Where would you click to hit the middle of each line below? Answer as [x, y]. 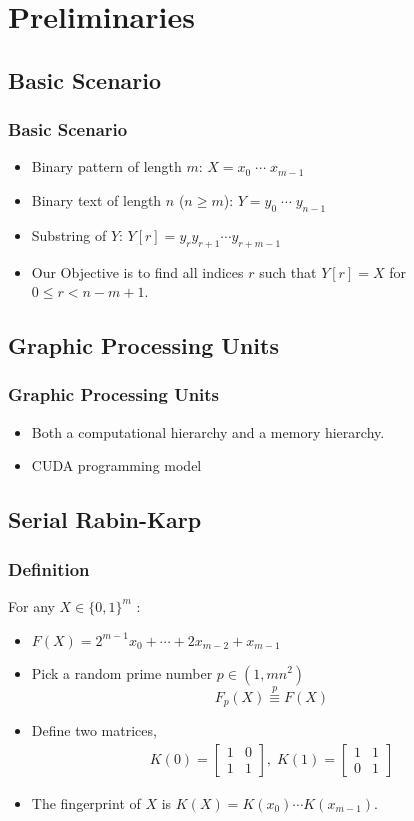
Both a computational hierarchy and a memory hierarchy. [208, 431]
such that [288, 271]
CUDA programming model [116, 465]
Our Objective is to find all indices [137, 271]
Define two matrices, [94, 730]
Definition [49, 568]
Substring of [69, 234]
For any [31, 605]
